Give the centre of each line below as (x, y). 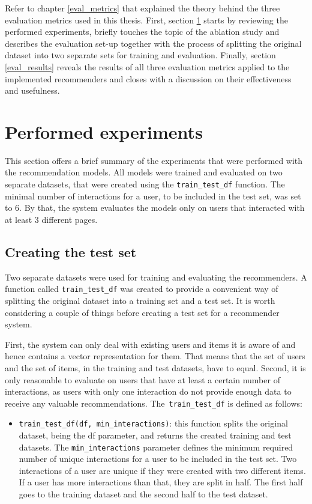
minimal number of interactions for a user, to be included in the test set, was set (153, 196)
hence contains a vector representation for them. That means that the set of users (155, 356)
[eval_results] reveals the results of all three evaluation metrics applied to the (147, 66)
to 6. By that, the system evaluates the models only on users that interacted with (155, 208)
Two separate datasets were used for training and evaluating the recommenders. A (156, 277)
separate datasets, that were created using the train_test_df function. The (145, 184)
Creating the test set (71, 251)
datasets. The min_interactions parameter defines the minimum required (156, 447)
